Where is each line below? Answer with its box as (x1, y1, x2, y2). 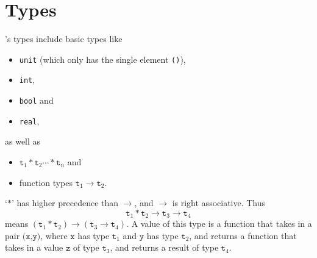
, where (40, 229, 68, 242)
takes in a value (5, 241, 63, 254)
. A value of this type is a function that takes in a (126, 217, 312, 230)
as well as (5, 135, 41, 148)
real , (19, 114, 40, 127)
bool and (19, 94, 54, 107)
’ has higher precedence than (11, 196, 119, 209)
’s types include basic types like (5, 32, 123, 45)
